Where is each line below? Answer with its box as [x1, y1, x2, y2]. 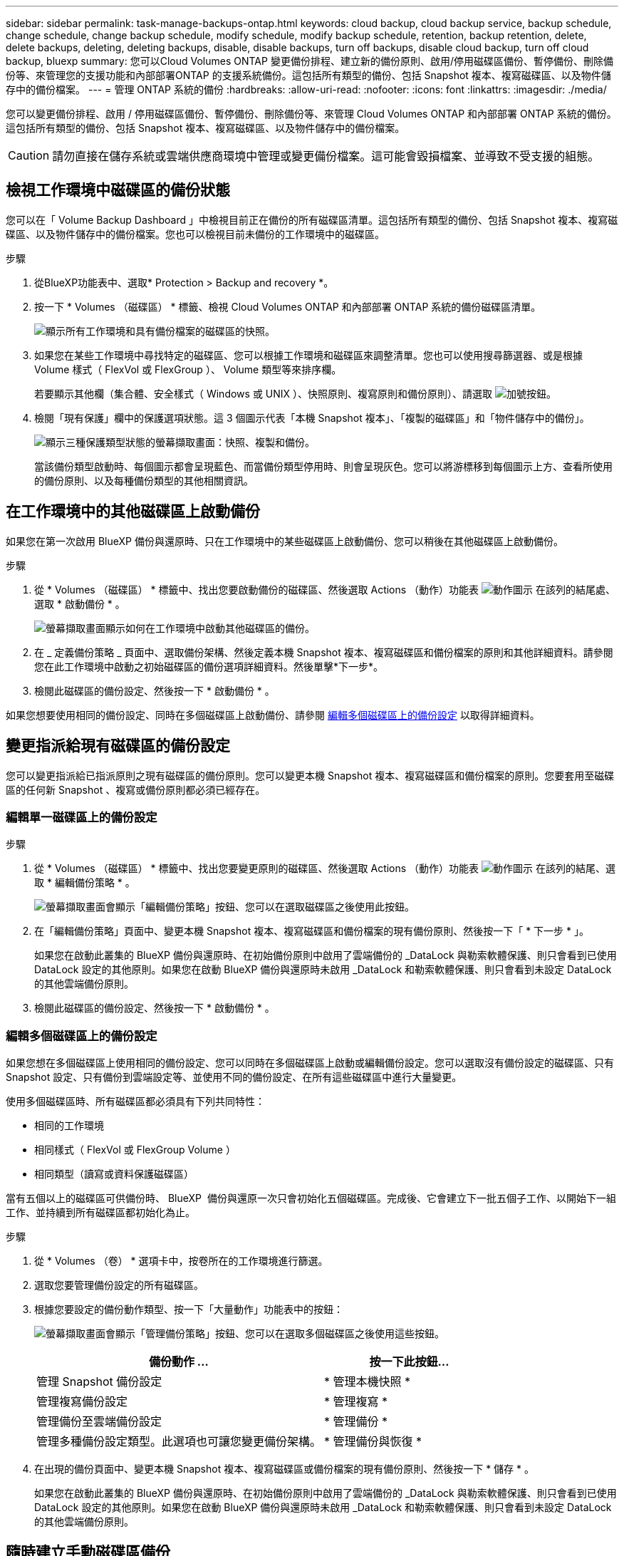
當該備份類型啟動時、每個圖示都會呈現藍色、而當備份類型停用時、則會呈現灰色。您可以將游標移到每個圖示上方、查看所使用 [34, 460, 613, 472]
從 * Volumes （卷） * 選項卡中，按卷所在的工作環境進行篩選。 [34, 1255, 328, 1267]
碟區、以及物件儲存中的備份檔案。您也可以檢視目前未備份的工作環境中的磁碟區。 [6, 227, 385, 240]
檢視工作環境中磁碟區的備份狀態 [6, 181, 230, 199]
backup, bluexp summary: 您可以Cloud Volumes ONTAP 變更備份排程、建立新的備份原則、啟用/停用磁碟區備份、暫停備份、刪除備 [6, 55, 613, 67]
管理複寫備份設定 [36, 1394, 128, 1409]
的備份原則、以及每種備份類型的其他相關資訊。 [34, 474, 254, 487]
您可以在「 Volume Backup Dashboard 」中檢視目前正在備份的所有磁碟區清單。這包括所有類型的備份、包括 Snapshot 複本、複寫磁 [6, 213, 618, 226]
